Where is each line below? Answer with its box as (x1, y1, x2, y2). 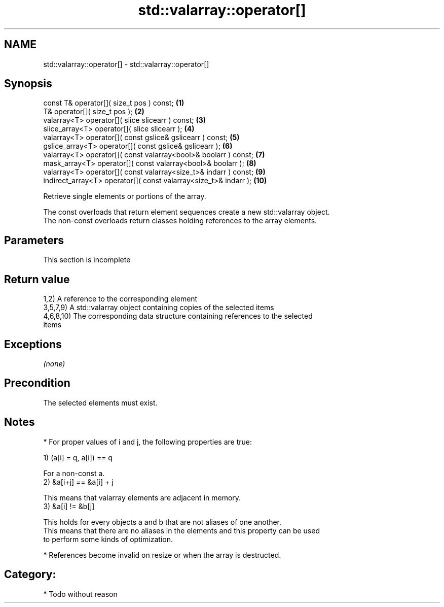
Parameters (4, 233, 64, 247)
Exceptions (4, 338, 62, 351)
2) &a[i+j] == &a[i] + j (43, 477, 114, 486)
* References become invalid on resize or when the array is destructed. (43, 550, 281, 559)
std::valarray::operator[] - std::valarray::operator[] (43, 59, 209, 69)
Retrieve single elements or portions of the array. (43, 192, 206, 201)
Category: (4, 568, 56, 581)
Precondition (4, 377, 70, 390)
